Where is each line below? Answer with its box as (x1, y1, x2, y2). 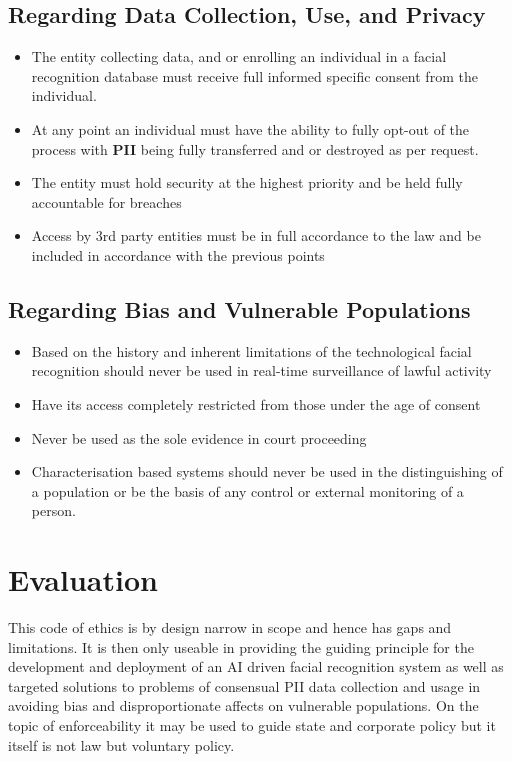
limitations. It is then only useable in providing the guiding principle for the (8, 636, 474, 657)
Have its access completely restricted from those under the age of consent (31, 393, 481, 414)
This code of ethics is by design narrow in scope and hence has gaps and (8, 617, 452, 638)
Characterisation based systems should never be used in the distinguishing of (31, 461, 503, 482)
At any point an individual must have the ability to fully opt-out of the (31, 118, 470, 139)
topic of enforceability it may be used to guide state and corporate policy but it (8, 715, 496, 735)
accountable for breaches (31, 191, 182, 212)
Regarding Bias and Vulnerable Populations (8, 293, 471, 324)
